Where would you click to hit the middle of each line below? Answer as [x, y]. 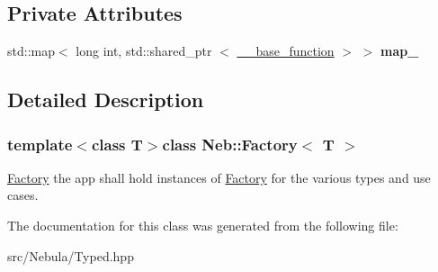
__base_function [286, 51]
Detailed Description [106, 100]
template [40, 144]
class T [117, 144]
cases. [23, 195]
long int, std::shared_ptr [144, 51]
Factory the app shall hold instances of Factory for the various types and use [219, 177]
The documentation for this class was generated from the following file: [203, 225]
